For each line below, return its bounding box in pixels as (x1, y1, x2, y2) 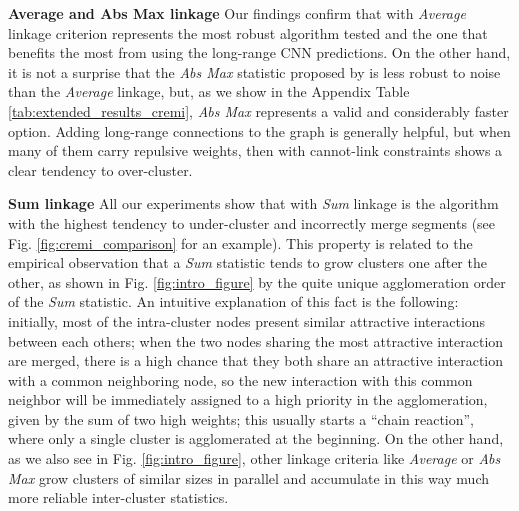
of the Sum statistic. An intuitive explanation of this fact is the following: (8, 291, 459, 312)
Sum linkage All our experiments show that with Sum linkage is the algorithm (8, 193, 499, 214)
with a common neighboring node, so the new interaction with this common (8, 369, 473, 390)
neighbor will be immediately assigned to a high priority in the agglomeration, (8, 389, 488, 410)
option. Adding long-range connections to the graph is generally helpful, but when (8, 120, 511, 141)
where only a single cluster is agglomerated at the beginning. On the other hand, (8, 428, 504, 449)
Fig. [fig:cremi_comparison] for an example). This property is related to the (8, 232, 473, 253)
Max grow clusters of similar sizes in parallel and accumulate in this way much (8, 467, 490, 488)
